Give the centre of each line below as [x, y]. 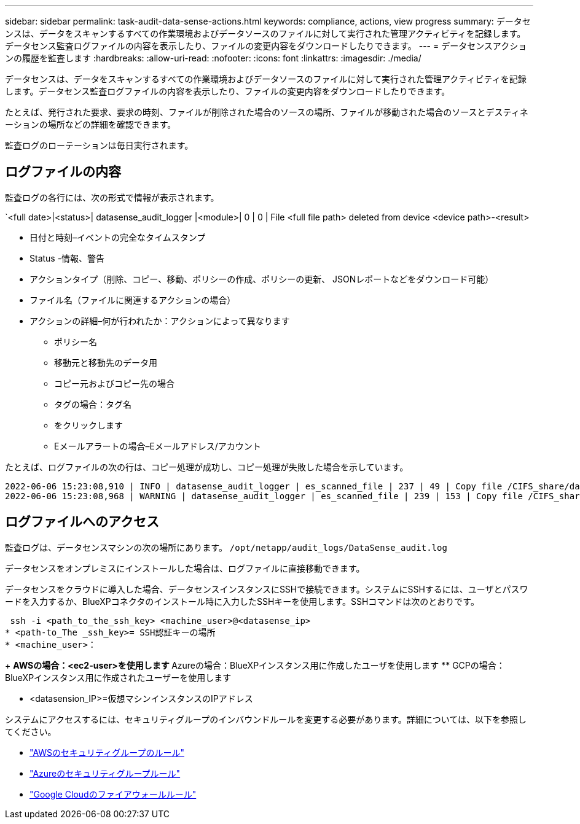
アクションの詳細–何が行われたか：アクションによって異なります [160, 321]
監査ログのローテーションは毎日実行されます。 [99, 145]
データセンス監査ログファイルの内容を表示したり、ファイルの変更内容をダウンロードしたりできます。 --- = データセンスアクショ [266, 46]
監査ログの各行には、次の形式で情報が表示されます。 [112, 197]
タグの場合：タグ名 [93, 404]
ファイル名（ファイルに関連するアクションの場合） [133, 300]
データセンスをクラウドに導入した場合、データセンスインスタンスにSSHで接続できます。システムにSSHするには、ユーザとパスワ [267, 589]
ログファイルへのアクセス [82, 522]
